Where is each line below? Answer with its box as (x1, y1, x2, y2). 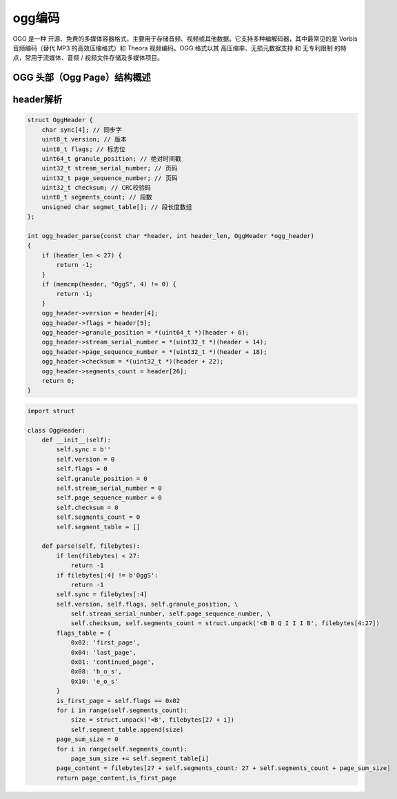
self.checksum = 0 (56, 504, 119, 511)
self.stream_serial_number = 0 (56, 484, 162, 492)
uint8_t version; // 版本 (41, 135, 127, 144)
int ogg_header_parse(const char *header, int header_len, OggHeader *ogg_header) (27, 232, 315, 240)
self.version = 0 (56, 455, 115, 463)
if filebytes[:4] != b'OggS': (56, 571, 159, 579)
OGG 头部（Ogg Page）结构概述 (12, 72, 151, 83)
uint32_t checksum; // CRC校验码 (41, 184, 152, 192)
